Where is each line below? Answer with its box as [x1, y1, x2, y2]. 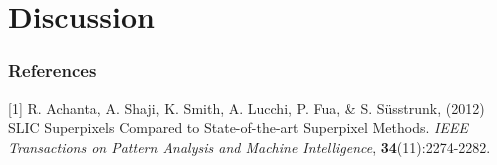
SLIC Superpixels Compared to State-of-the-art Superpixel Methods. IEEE [8, 117, 468, 138]
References [8, 58, 97, 83]
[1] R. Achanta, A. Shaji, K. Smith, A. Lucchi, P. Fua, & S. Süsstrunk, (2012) [8, 97, 485, 118]
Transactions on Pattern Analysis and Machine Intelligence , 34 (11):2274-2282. [8, 136, 491, 157]
